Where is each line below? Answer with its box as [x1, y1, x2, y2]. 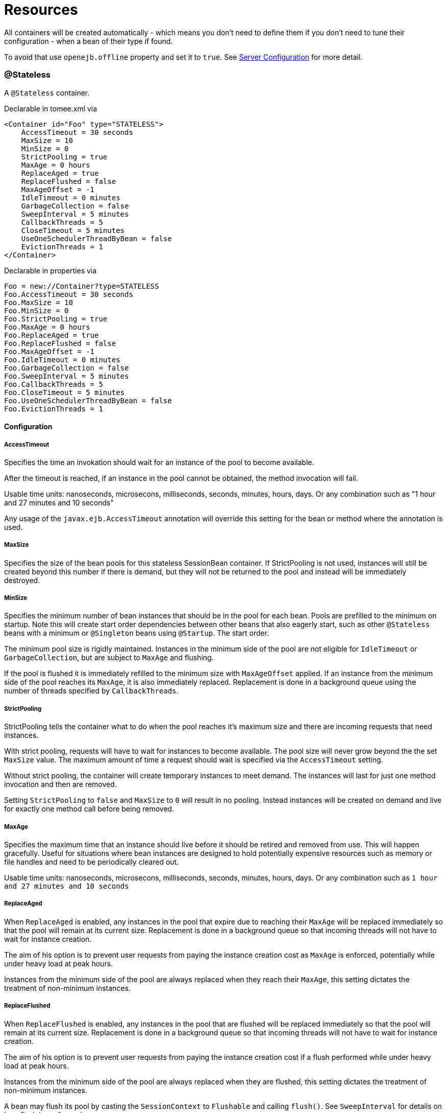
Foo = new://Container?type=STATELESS [4, 282, 159, 290]
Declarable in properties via [4, 266, 97, 275]
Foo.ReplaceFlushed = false [4, 339, 116, 347]
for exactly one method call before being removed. [4, 804, 175, 814]
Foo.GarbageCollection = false [4, 363, 129, 372]
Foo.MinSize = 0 [4, 306, 69, 315]
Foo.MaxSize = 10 [4, 298, 73, 307]
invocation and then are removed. [4, 780, 117, 789]
